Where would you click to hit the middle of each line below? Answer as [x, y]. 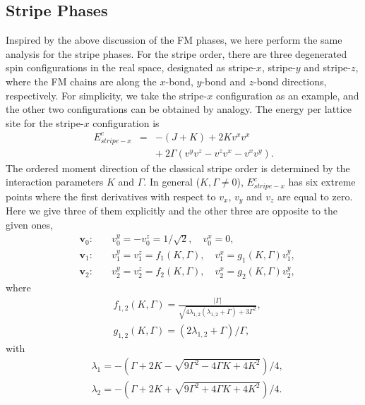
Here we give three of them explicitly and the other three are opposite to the [172, 211]
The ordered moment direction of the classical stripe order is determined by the [178, 168]
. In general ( [172, 182]
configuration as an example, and [287, 95]
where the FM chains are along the [81, 81]
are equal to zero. [315, 196]
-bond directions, [290, 81]
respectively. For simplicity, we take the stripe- [107, 95]
